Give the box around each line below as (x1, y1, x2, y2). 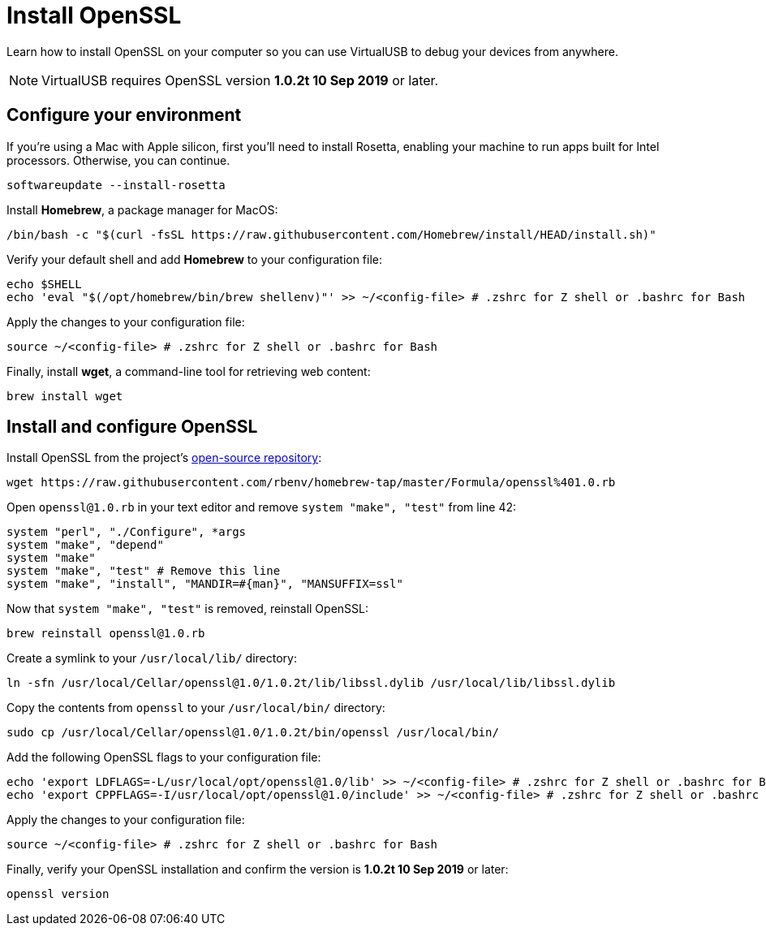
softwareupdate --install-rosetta (6, 178, 226, 192)
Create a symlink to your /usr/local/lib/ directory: (6, 651, 297, 666)
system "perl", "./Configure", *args (6, 525, 247, 539)
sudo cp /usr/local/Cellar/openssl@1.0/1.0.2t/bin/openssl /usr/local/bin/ (6, 726, 499, 740)
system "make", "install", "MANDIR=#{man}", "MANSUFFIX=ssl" (6, 577, 403, 591)
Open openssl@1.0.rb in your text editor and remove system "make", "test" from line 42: (6, 500, 517, 515)
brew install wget (6, 389, 123, 403)
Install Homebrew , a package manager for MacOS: (6, 202, 278, 217)
